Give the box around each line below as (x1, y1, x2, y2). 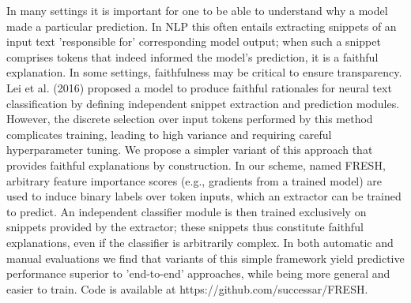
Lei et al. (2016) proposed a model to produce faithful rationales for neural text (6, 79, 392, 95)
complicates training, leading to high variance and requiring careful (6, 125, 332, 142)
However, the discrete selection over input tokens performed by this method (6, 110, 373, 127)
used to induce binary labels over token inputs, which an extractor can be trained (6, 188, 402, 204)
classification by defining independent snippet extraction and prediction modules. (6, 95, 400, 111)
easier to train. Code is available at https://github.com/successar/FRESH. (6, 280, 368, 297)
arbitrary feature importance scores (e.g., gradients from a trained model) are (6, 172, 383, 189)
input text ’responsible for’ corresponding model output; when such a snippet (6, 33, 381, 50)
